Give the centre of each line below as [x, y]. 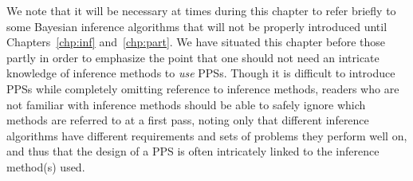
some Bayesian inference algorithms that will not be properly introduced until [197, 26]
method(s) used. [46, 166]
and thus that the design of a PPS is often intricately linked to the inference [193, 151]
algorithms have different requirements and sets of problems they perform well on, [207, 135]
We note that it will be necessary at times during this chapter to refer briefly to [201, 10]
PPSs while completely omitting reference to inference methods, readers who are [203, 88]
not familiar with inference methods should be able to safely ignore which [186, 104]
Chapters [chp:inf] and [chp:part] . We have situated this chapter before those [196, 42]
